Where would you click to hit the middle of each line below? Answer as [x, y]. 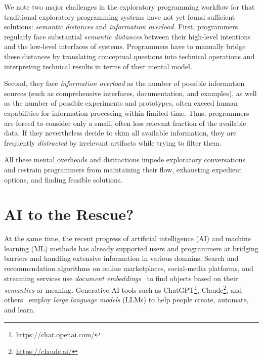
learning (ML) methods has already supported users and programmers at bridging [131, 248]
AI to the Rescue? [69, 214]
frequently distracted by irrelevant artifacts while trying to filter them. [113, 142]
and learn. [20, 310]
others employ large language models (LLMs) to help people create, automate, [126, 300]
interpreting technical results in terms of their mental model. [98, 66]
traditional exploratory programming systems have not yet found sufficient [120, 16]
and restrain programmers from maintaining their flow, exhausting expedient [123, 169]
